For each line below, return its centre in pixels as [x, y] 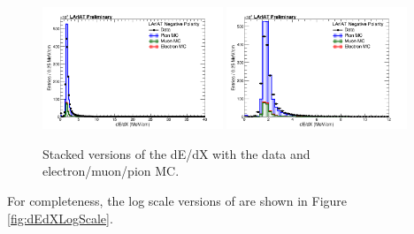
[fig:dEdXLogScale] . [60, 218]
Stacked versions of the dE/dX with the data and [176, 153]
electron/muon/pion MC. [111, 171]
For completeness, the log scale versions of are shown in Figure [177, 200]
